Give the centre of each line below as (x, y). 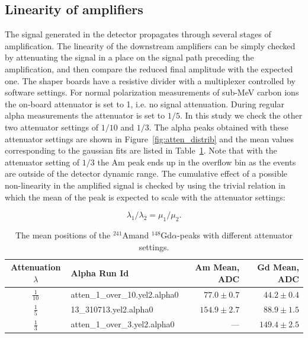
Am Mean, (217, 267)
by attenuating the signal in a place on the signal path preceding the (129, 57)
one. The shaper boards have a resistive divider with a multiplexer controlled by (150, 80)
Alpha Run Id (100, 272)
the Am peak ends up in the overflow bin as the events (197, 162)
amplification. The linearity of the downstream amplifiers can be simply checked (150, 45)
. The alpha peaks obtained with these (219, 127)
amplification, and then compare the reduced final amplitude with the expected (149, 68)
